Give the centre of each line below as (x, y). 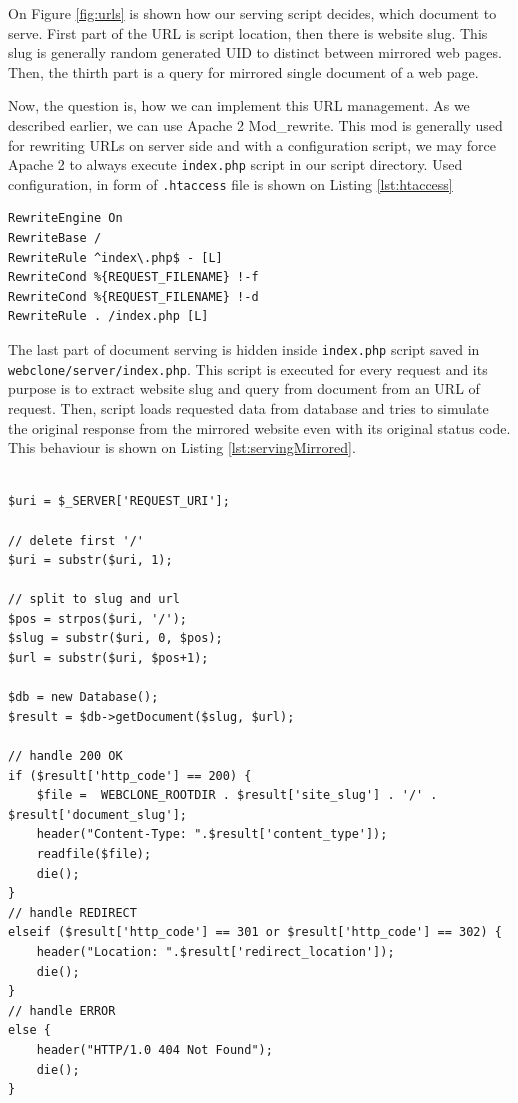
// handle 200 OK (65, 756)
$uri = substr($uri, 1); (90, 560)
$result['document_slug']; (97, 814)
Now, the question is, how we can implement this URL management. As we (239, 105)
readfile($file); (94, 854)
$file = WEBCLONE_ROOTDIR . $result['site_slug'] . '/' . (237, 795)
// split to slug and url (94, 599)
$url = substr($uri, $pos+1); (108, 658)
